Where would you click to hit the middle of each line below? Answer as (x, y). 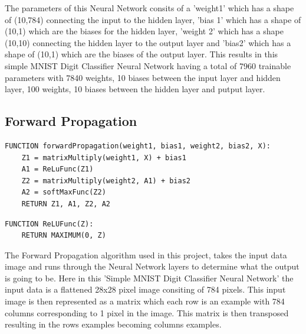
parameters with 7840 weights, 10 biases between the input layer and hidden (143, 77)
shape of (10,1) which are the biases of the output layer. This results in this (142, 54)
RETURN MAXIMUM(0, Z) (64, 236)
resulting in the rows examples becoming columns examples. (113, 324)
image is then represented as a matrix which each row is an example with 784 (145, 301)
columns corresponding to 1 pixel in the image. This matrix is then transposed (147, 312)
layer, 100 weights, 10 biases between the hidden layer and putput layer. (135, 89)
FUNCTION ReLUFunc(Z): (49, 224)
